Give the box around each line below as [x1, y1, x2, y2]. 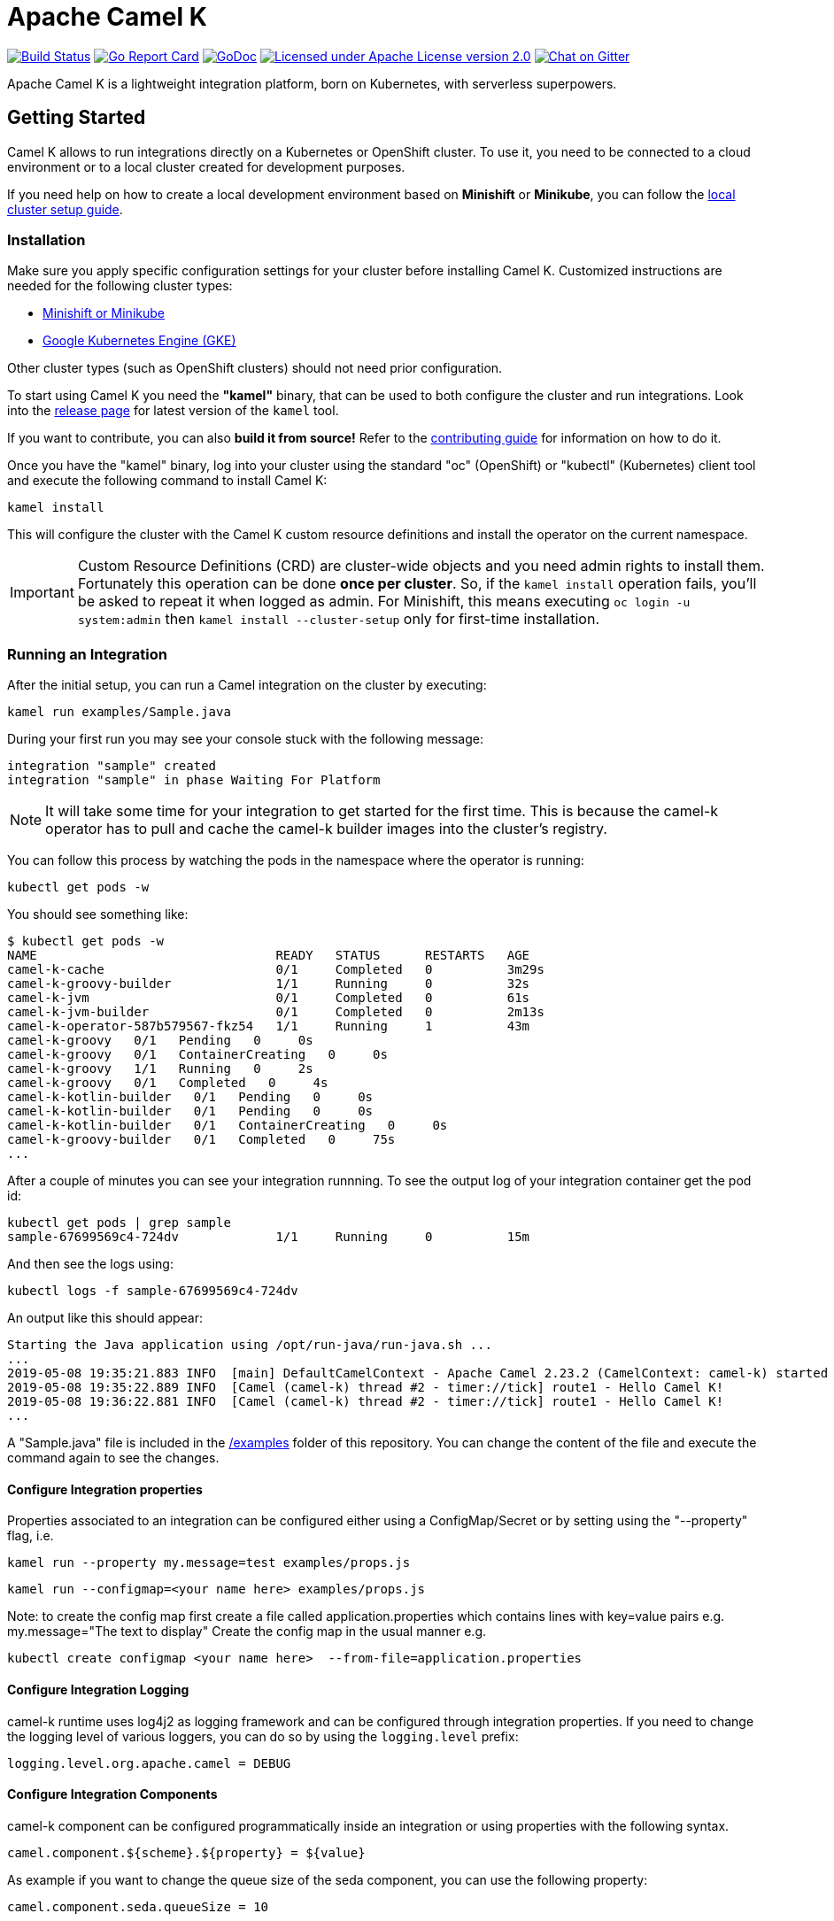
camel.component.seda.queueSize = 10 [7, 1899, 269, 1914]
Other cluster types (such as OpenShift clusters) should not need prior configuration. [7, 360, 503, 376]
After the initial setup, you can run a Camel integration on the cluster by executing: [7, 677, 487, 693]
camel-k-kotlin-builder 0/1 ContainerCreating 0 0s [7, 1118, 448, 1133]
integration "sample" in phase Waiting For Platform [7, 773, 381, 788]
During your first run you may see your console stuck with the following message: [7, 731, 484, 747]
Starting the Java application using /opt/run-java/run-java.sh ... [7, 1338, 492, 1353]
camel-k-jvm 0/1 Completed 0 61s [7, 991, 530, 1006]
